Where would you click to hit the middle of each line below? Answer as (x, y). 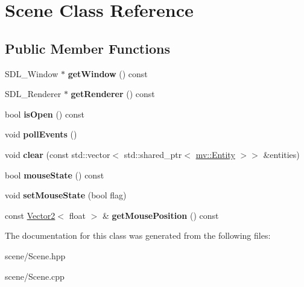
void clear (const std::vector (58, 154)
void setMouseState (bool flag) (66, 195)
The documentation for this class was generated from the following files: (138, 235)
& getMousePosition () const (160, 215)
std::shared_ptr (153, 154)
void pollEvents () (41, 134)
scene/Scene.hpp (35, 255)
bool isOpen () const (45, 114)
